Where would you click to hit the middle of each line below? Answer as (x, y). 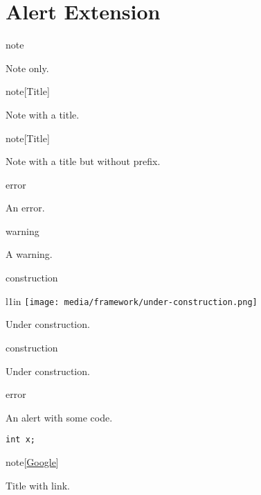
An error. (25, 208)
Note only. (27, 68)
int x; (20, 440)
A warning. (29, 254)
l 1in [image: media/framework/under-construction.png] (132, 301)
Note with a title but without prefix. (83, 161)
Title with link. (38, 485)
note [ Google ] (32, 461)
